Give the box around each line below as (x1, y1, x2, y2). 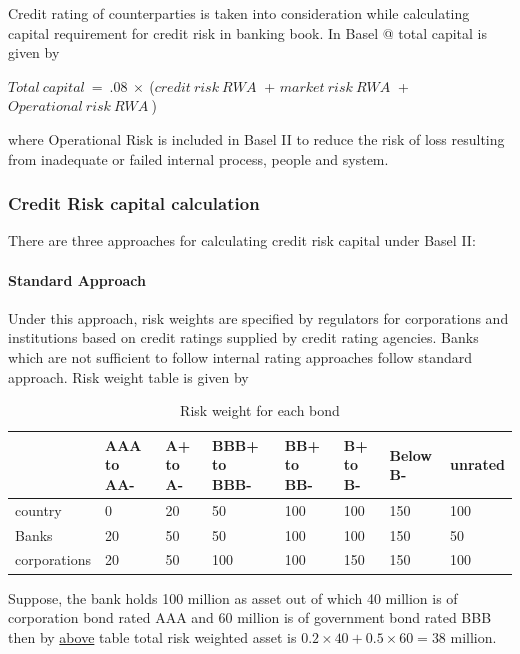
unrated (450, 454, 505, 475)
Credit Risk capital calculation (8, 191, 260, 216)
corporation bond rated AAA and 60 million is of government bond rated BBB (8, 607, 492, 628)
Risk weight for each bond (180, 400, 340, 421)
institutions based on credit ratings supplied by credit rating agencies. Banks (8, 327, 479, 348)
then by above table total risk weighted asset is (8, 626, 297, 647)
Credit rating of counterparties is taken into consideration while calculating (8, 3, 470, 23)
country (15, 499, 62, 520)
